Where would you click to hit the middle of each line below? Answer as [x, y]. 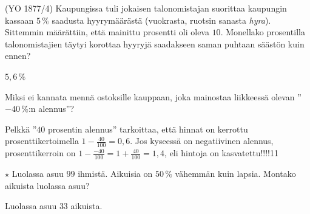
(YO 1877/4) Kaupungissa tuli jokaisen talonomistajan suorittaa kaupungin [146, 8]
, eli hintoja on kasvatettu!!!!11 [222, 153]
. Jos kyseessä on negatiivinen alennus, [202, 141]
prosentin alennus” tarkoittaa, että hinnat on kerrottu [148, 129]
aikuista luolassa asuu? [47, 185]
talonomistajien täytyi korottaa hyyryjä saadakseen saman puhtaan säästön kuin [155, 43]
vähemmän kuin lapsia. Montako [235, 173]
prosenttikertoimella [42, 141]
